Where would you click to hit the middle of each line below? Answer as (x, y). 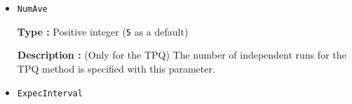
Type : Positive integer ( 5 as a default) (103, 31)
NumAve (32, 9)
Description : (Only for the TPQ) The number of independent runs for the (182, 55)
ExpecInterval (50, 93)
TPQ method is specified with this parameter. (116, 68)
